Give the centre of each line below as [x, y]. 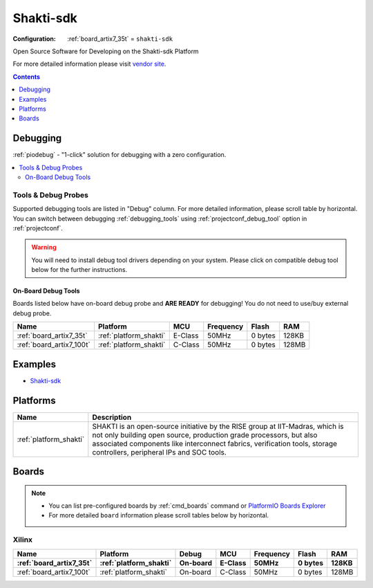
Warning [44, 247]
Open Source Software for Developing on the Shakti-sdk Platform [106, 51]
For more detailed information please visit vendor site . [89, 64]
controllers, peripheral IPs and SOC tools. [160, 452]
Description [112, 417]
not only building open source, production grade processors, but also [205, 434]
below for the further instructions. [79, 270]
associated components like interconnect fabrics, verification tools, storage [215, 443]
